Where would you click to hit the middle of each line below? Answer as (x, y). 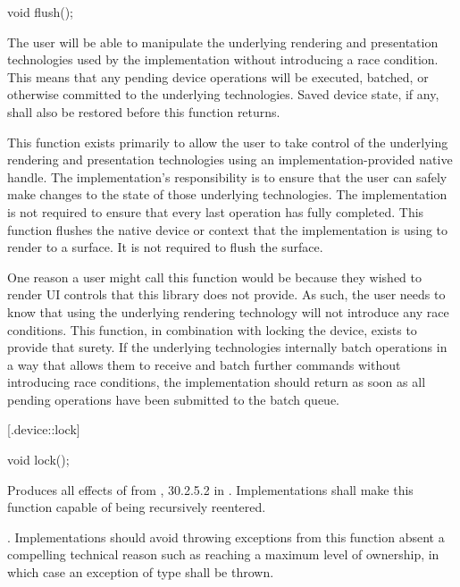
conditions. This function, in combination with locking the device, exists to (212, 329)
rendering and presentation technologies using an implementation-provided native (230, 159)
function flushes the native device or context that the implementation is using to (228, 229)
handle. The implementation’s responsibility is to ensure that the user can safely (227, 176)
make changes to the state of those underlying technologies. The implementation (227, 194)
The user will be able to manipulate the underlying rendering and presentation (223, 42)
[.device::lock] (44, 429)
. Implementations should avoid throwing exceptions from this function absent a (226, 537)
